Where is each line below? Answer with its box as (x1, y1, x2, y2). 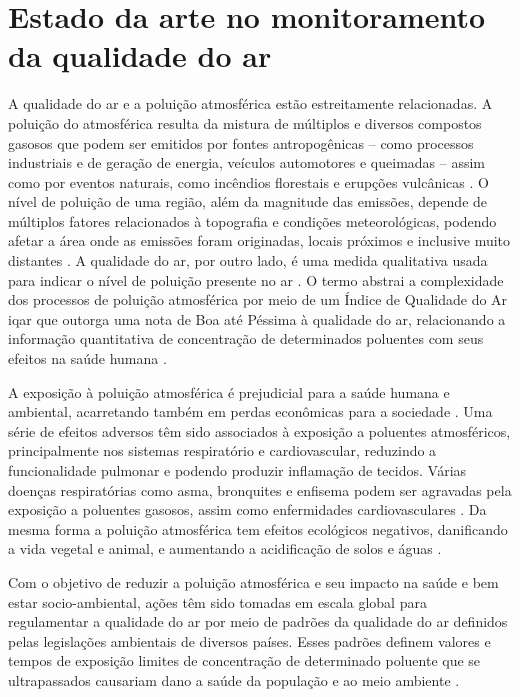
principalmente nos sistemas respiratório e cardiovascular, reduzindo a (8, 440, 437, 461)
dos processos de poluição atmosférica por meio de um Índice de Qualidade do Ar (8, 289, 508, 310)
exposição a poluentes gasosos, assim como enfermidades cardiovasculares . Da (8, 499, 487, 520)
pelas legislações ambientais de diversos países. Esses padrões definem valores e (8, 630, 491, 651)
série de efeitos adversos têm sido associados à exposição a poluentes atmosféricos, (8, 420, 511, 441)
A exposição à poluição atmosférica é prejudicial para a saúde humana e (8, 381, 450, 402)
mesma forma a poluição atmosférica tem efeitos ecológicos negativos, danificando (8, 518, 508, 539)
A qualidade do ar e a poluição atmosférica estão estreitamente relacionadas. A (8, 93, 493, 114)
